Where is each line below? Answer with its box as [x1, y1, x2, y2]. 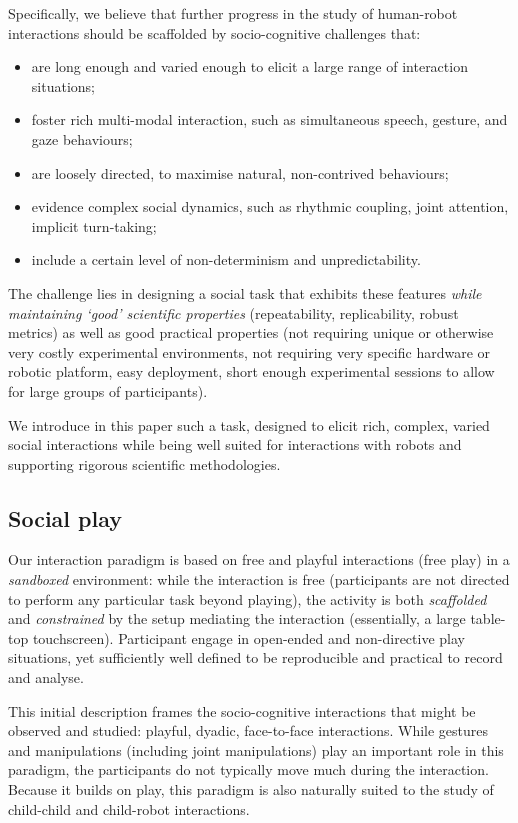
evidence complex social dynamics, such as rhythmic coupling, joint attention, [31, 196, 509, 217]
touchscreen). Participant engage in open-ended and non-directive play [32, 627, 465, 648]
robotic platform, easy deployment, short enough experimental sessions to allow [8, 361, 495, 382]
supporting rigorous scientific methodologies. [8, 453, 281, 474]
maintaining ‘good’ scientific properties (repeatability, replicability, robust [8, 302, 459, 323]
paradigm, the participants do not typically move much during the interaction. [8, 759, 489, 780]
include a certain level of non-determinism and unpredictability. [31, 249, 421, 270]
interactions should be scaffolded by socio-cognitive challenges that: [8, 22, 421, 43]
